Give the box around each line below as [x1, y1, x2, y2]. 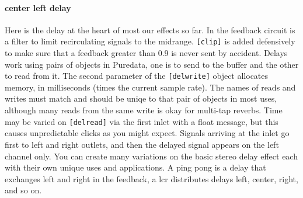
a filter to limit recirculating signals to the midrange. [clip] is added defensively [5, 35, 295, 47]
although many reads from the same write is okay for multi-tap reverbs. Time [5, 104, 283, 116]
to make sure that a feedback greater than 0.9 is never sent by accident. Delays [5, 47, 288, 59]
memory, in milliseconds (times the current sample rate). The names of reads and [5, 81, 296, 93]
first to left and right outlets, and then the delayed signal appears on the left [5, 138, 279, 150]
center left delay [5, 1, 71, 13]
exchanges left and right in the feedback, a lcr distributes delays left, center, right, [5, 172, 298, 185]
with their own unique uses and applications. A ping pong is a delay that [5, 161, 266, 173]
